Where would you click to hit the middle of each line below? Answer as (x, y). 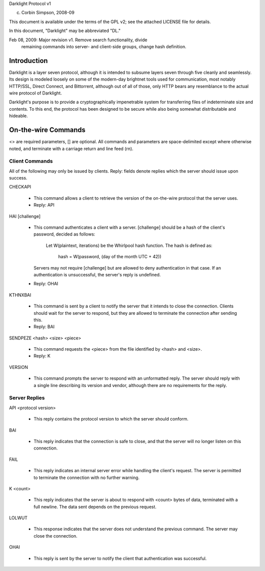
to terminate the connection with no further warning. (87, 478)
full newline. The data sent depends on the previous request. (95, 507)
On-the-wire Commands (47, 130)
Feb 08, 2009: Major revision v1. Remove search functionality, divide (78, 40)
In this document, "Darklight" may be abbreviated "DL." (65, 31)
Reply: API (44, 205)
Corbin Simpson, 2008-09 (48, 13)
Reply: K (42, 356)
